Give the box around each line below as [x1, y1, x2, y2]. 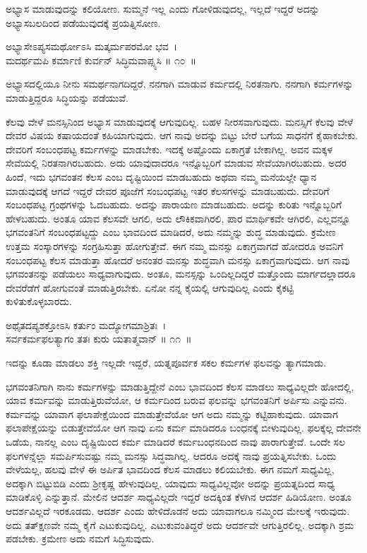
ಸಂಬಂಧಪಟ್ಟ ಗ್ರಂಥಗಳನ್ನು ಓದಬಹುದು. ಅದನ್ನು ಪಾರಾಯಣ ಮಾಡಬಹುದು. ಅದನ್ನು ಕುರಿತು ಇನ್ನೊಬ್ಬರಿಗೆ [6, 197, 342, 212]
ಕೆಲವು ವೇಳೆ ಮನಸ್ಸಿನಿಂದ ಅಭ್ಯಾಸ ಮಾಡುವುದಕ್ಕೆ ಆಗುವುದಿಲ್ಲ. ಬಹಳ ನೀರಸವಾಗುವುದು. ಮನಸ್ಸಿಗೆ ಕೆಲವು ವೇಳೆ [6, 114, 354, 129]
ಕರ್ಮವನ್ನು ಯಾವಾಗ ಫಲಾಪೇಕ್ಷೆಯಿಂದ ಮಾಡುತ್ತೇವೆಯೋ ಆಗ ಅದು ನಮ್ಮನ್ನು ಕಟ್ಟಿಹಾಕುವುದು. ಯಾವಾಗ [6, 406, 338, 421]
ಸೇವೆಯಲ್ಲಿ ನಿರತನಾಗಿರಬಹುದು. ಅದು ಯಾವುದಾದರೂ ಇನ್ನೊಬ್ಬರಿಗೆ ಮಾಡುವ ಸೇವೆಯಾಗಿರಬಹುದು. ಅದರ [6, 155, 347, 170]
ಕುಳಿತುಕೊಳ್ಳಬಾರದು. [6, 294, 72, 309]
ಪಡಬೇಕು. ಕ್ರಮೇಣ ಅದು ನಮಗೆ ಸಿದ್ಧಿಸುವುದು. [6, 531, 155, 546]
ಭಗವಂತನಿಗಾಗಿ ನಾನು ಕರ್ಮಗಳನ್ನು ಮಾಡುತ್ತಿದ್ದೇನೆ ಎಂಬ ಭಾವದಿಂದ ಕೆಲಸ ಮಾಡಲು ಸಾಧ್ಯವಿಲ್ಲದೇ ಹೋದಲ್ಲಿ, [6, 379, 354, 393]
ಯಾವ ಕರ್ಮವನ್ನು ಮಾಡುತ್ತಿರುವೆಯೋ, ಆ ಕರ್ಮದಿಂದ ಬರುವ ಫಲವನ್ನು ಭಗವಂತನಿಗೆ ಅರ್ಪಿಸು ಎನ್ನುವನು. [6, 393, 347, 408]
